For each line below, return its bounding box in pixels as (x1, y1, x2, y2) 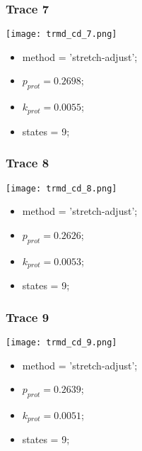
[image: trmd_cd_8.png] (6, 183, 117, 194)
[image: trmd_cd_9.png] (6, 337, 117, 347)
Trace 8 (6, 154, 49, 172)
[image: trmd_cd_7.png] (6, 29, 117, 40)
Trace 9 (6, 308, 49, 325)
